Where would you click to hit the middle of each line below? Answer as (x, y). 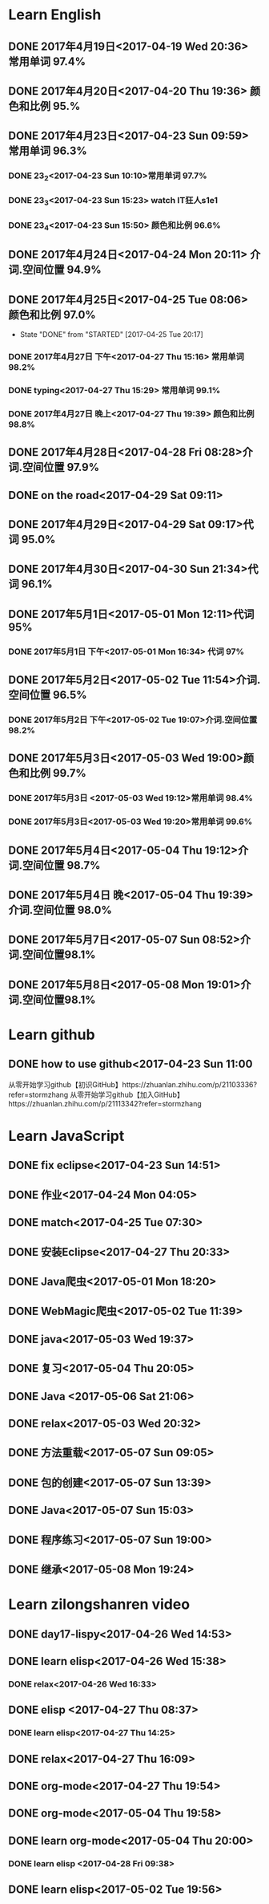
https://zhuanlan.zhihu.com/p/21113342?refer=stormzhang (105, 1103)
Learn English (55, 15)
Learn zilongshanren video (99, 1604)
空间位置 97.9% (61, 467)
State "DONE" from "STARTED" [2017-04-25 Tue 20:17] (112, 335)
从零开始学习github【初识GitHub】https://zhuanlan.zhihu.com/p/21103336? (133, 1084)
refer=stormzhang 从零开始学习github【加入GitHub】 (96, 1094)
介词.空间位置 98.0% (60, 910)
